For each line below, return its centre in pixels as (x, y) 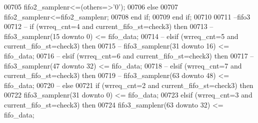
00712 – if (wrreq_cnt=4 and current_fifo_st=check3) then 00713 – (109, 26)
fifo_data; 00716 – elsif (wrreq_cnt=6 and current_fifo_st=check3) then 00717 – (129, 55)
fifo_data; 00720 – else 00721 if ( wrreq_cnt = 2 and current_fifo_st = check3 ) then (129, 85)
